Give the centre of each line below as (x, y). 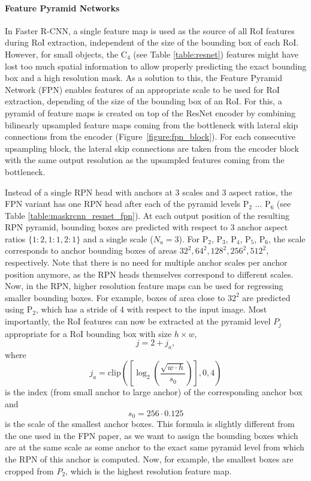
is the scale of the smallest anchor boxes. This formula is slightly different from (150, 424)
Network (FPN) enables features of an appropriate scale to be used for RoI (142, 89)
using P (19, 309)
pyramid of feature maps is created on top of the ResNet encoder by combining (150, 112)
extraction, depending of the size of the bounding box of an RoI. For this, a (144, 101)
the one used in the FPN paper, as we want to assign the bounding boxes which (152, 435)
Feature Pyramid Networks (62, 7)
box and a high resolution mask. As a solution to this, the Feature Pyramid (144, 78)
